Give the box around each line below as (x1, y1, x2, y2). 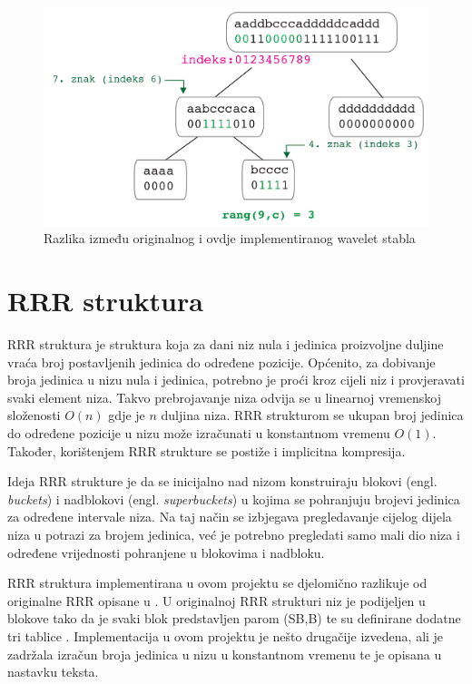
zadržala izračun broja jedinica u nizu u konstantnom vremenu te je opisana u (7, 644, 442, 663)
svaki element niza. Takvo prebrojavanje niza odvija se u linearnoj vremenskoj (7, 387, 441, 406)
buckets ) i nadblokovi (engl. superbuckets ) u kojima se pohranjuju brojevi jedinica (7, 489, 460, 508)
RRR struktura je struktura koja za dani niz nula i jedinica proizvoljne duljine (7, 335, 444, 354)
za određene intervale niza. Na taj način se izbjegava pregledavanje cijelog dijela (7, 507, 452, 526)
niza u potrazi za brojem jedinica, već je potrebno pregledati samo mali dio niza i (7, 525, 460, 544)
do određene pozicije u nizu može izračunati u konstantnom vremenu (7, 424, 390, 443)
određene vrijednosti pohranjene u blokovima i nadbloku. (7, 542, 325, 562)
